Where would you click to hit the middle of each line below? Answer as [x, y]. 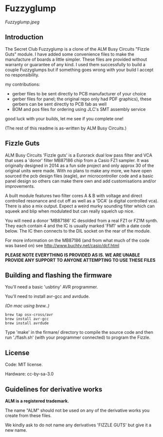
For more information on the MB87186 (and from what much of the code [77, 240]
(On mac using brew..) [27, 306]
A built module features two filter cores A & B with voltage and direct [74, 196]
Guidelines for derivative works [54, 389]
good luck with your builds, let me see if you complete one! [64, 118]
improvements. [20, 186]
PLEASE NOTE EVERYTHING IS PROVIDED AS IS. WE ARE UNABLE [72, 255]
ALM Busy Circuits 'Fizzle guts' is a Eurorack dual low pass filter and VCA [79, 155]
